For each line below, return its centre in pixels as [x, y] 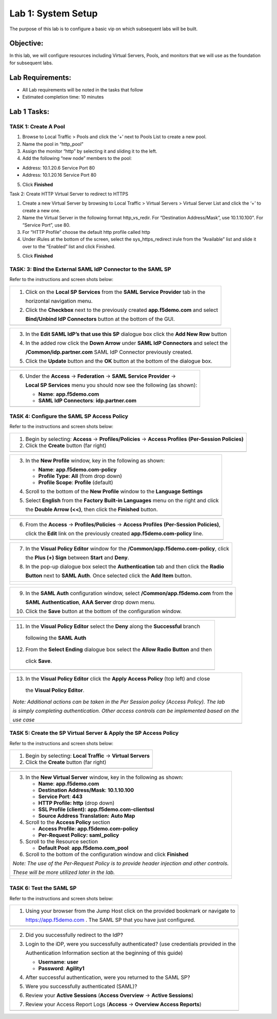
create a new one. [41, 210]
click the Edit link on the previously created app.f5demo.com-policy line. [114, 533]
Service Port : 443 [60, 796]
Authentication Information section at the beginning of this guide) [104, 953]
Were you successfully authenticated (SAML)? [81, 987]
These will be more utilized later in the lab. [64, 872]
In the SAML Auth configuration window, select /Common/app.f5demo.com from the [129, 593]
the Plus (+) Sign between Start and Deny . [77, 558]
